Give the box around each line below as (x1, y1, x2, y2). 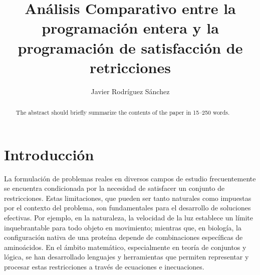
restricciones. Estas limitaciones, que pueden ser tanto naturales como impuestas (4, 192, 251, 203)
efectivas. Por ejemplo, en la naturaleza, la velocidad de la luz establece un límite (4, 212, 253, 223)
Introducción (4, 144, 94, 164)
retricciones (90, 57, 171, 77)
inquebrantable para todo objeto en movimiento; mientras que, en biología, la (4, 222, 241, 232)
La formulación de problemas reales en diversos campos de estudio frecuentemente (4, 173, 256, 183)
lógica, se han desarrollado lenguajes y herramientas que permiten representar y (4, 251, 249, 262)
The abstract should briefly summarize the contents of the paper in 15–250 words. (16, 108, 230, 117)
